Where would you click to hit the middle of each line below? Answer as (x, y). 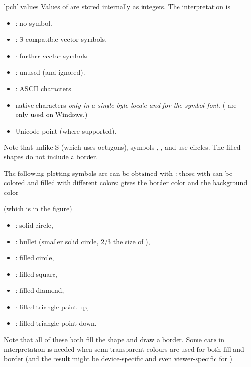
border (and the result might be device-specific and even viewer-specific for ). (119, 358)
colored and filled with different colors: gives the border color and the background (126, 183)
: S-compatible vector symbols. (61, 39)
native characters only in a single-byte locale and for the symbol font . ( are (126, 105)
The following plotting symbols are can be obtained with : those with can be (118, 173)
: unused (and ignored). (50, 72)
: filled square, (36, 274)
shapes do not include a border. (51, 156)
